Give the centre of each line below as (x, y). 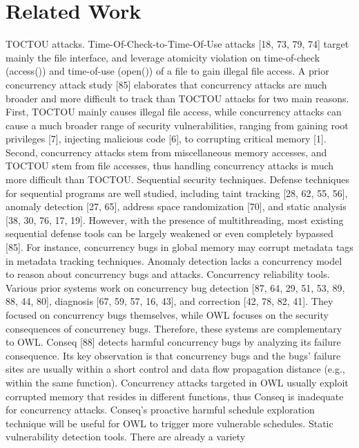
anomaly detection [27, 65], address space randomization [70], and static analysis (176, 206)
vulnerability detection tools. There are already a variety (126, 437)
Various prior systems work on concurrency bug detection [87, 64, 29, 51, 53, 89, (175, 287)
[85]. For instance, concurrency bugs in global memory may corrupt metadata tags (179, 247)
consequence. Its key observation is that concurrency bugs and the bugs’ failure (173, 355)
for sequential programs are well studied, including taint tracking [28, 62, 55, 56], (177, 193)
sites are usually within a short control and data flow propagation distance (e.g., (175, 369)
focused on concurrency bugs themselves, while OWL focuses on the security (167, 315)
